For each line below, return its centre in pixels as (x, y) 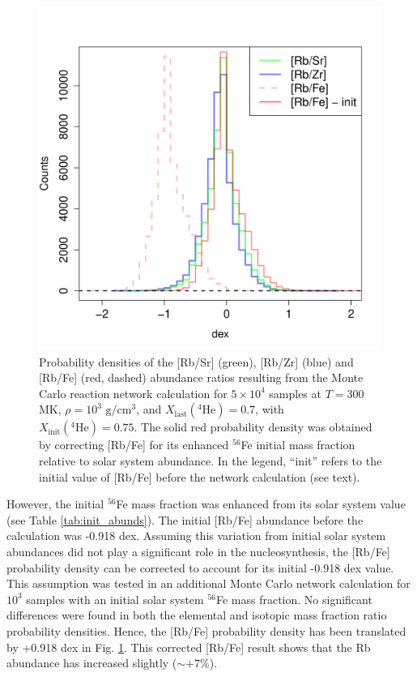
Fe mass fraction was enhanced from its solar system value (261, 504)
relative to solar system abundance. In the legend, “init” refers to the (211, 460)
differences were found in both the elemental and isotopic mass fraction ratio (197, 615)
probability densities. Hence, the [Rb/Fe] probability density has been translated (206, 630)
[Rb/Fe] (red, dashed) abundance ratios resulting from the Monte (201, 377)
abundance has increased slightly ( (92, 663)
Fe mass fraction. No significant (294, 599)
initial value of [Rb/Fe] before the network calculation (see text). (200, 476)
